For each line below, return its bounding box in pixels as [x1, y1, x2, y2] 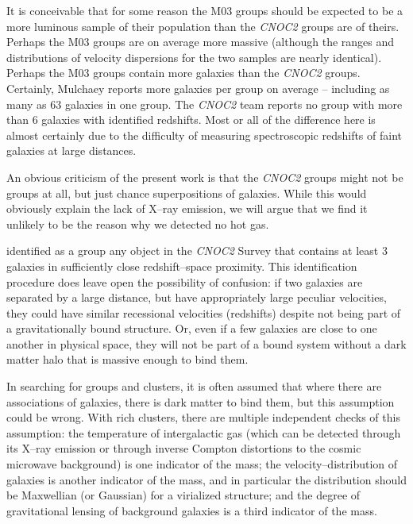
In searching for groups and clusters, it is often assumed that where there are [6, 378, 382, 395]
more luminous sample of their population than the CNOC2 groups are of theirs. [6, 17, 399, 34]
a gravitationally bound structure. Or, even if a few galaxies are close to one [6, 320, 377, 337]
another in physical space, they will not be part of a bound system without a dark [6, 335, 407, 352]
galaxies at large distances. [6, 142, 137, 159]
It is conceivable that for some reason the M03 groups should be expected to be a [6, 2, 403, 18]
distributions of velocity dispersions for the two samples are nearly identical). [6, 48, 382, 65]
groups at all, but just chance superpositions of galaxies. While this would [6, 184, 367, 201]
